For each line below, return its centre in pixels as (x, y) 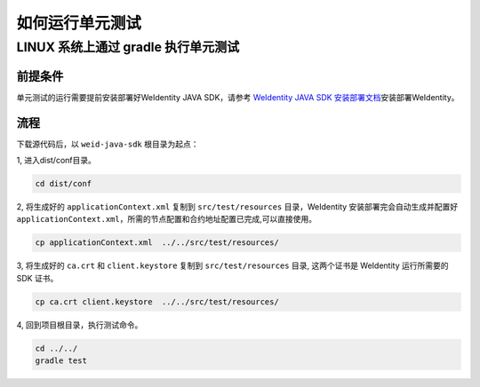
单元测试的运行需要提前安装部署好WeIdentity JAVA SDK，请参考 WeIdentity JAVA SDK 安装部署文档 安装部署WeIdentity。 (238, 97)
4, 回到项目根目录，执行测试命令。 (80, 325)
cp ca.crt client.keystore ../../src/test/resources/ (157, 301)
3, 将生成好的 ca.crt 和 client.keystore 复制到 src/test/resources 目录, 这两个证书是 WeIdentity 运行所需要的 (232, 265)
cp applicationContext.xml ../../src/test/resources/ (157, 243)
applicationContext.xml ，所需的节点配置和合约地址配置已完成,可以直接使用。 (167, 219)
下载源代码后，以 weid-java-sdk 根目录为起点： (108, 144)
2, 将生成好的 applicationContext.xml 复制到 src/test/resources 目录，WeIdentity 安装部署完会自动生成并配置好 (237, 206)
